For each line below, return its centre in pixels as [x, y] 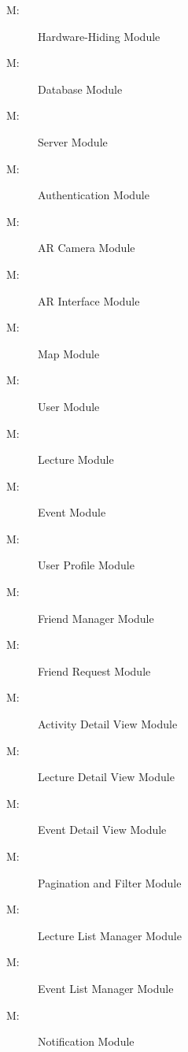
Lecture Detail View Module [106, 777]
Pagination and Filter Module [110, 882]
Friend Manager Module [96, 618]
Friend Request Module [94, 670]
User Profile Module [86, 565]
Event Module [72, 512]
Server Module [73, 141]
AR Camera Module [87, 248]
